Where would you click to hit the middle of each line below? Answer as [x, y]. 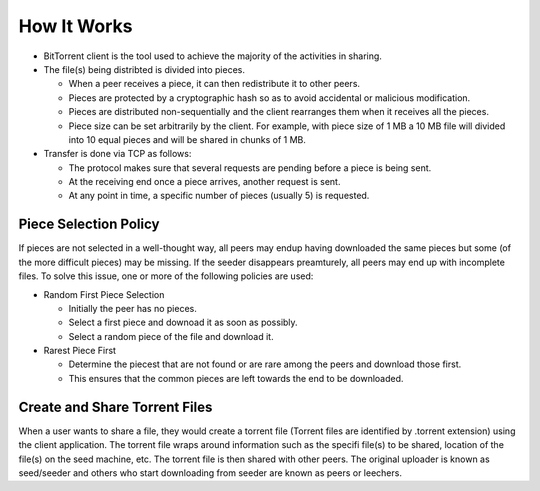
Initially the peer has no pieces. [132, 308]
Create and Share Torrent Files [115, 406]
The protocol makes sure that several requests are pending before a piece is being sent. [250, 167]
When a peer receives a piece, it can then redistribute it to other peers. [214, 84]
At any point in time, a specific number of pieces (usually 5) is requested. [219, 196]
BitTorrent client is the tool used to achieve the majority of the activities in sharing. [212, 56]
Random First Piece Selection [104, 294]
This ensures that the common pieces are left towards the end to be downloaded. [236, 378]
